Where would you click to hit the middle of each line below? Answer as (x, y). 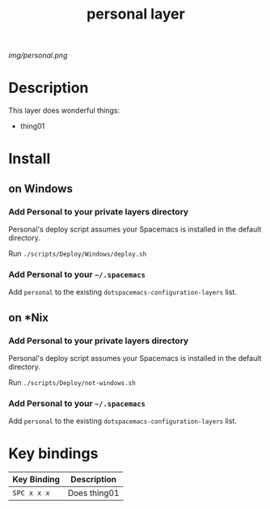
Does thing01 (93, 493)
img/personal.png (38, 55)
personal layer (136, 14)
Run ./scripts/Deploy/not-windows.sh (72, 382)
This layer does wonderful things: (64, 111)
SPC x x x (31, 493)
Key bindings (53, 454)
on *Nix (28, 318)
